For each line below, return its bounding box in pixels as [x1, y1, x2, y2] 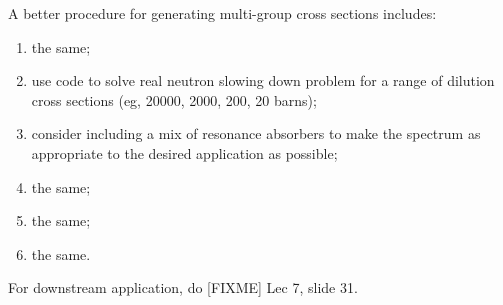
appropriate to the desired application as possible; [31, 142, 338, 163]
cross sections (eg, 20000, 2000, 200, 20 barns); [31, 89, 317, 110]
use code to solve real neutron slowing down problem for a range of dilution [31, 70, 495, 91]
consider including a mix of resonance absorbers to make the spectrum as [31, 123, 481, 144]
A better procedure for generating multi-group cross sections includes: [8, 3, 437, 23]
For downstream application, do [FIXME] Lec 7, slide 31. [8, 277, 358, 298]
